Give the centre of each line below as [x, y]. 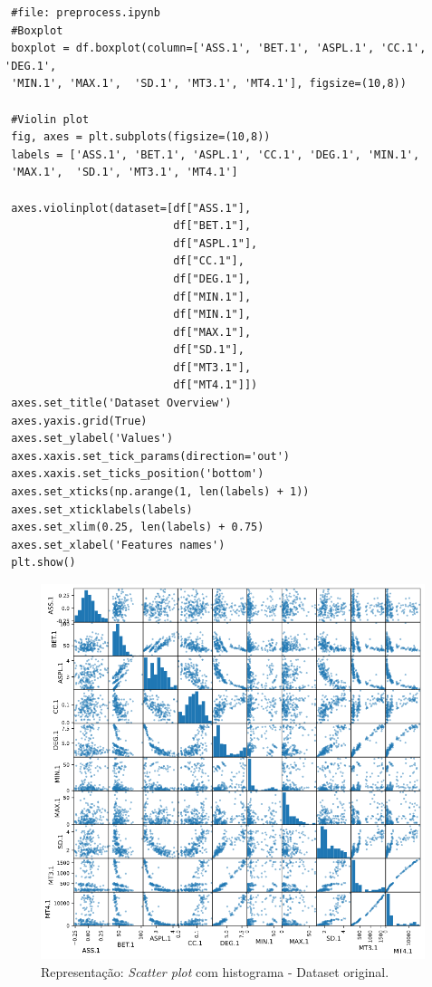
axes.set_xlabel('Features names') [118, 545]
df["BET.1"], [212, 226]
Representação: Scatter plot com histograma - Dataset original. [215, 971]
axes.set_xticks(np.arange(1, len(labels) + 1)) [160, 492]
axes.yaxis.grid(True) [79, 421]
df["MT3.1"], [212, 367]
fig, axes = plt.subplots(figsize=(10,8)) [141, 137]
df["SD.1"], [209, 350]
